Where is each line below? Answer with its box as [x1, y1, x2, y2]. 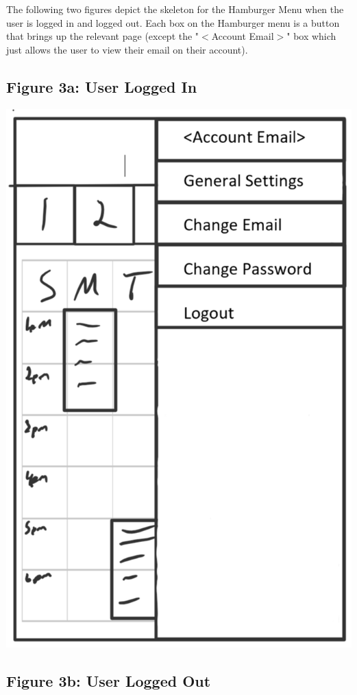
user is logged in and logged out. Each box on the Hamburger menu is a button [6, 15, 340, 30]
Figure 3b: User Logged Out [6, 670, 211, 691]
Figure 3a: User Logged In [6, 76, 197, 97]
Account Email [211, 29, 274, 43]
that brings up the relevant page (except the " [6, 29, 199, 43]
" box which [286, 29, 336, 43]
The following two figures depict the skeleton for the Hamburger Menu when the [6, 2, 344, 16]
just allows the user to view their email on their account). [6, 42, 248, 56]
